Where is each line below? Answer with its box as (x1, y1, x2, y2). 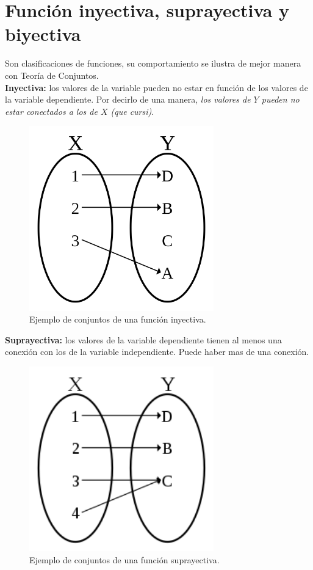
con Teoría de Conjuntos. (5, 68, 99, 81)
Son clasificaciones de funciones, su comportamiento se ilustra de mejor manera (5, 57, 301, 70)
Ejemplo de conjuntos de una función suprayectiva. (29, 553, 220, 566)
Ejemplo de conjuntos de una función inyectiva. (29, 313, 206, 326)
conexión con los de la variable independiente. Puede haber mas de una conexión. (5, 345, 309, 358)
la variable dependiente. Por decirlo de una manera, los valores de (5, 93, 251, 106)
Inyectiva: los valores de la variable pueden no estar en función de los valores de (5, 81, 308, 93)
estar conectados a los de (5, 104, 98, 117)
